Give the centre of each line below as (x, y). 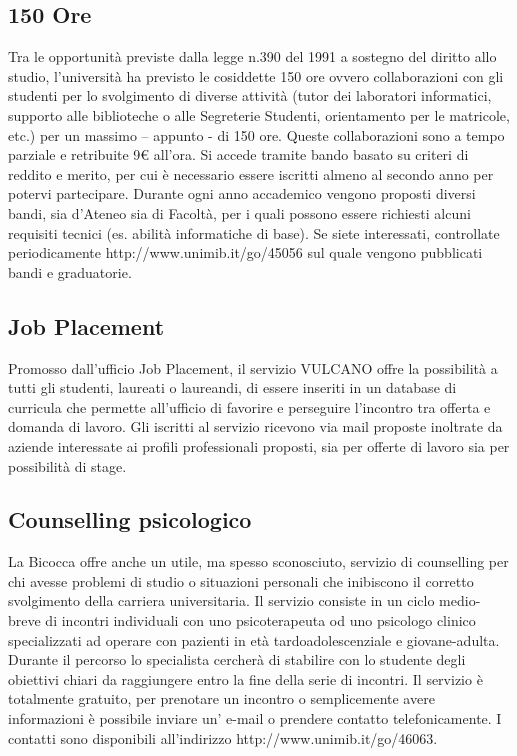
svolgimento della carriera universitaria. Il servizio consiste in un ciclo (221, 600)
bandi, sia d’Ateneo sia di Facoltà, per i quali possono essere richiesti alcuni (239, 212)
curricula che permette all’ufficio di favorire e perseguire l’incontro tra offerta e (249, 406)
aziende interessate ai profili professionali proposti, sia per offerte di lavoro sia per (259, 445)
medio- (460, 600)
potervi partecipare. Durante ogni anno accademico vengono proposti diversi (242, 193)
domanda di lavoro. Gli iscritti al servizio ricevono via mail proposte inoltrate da (255, 426)
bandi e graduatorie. (70, 271)
